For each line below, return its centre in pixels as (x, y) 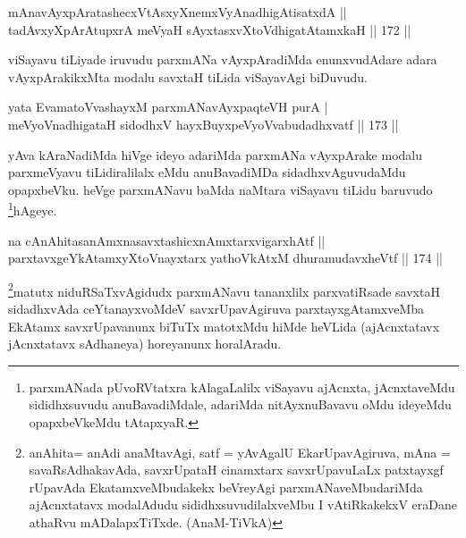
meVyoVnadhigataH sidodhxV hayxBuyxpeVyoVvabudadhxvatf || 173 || (203, 124)
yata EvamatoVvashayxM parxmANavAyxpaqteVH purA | (168, 107)
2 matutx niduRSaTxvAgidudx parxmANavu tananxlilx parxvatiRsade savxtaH (224, 290)
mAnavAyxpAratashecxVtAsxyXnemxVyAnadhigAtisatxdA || (178, 12)
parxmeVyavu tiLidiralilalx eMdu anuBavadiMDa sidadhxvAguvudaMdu (207, 172)
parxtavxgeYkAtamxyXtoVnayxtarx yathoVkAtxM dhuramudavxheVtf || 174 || (225, 258)
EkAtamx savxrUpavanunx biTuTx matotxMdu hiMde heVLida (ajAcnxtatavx (224, 326)
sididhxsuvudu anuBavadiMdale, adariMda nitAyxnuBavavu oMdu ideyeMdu (240, 404)
